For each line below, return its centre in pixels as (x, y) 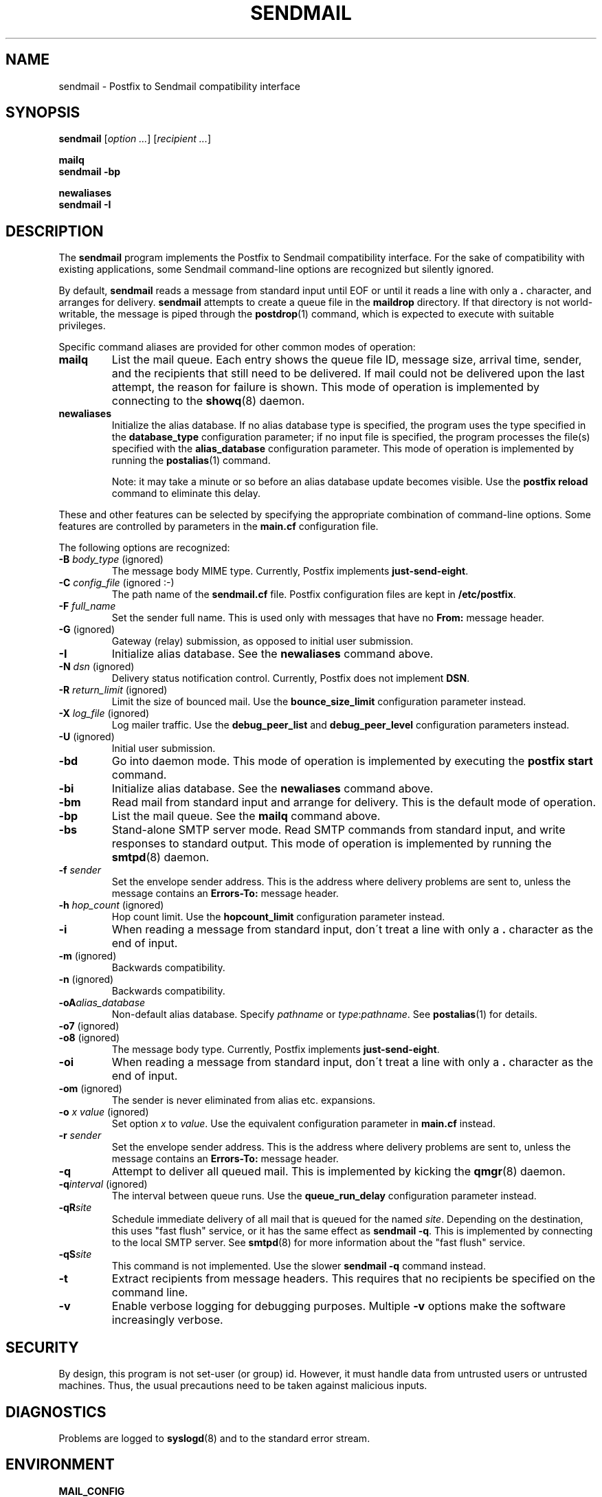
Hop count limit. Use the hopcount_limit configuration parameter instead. (278, 917)
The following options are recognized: (144, 548)
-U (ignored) (87, 737)
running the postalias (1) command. (191, 461)
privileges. (82, 326)
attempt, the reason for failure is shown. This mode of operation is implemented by (325, 387)
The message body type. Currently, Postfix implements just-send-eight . (276, 1050)
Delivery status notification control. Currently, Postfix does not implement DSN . (291, 678)
